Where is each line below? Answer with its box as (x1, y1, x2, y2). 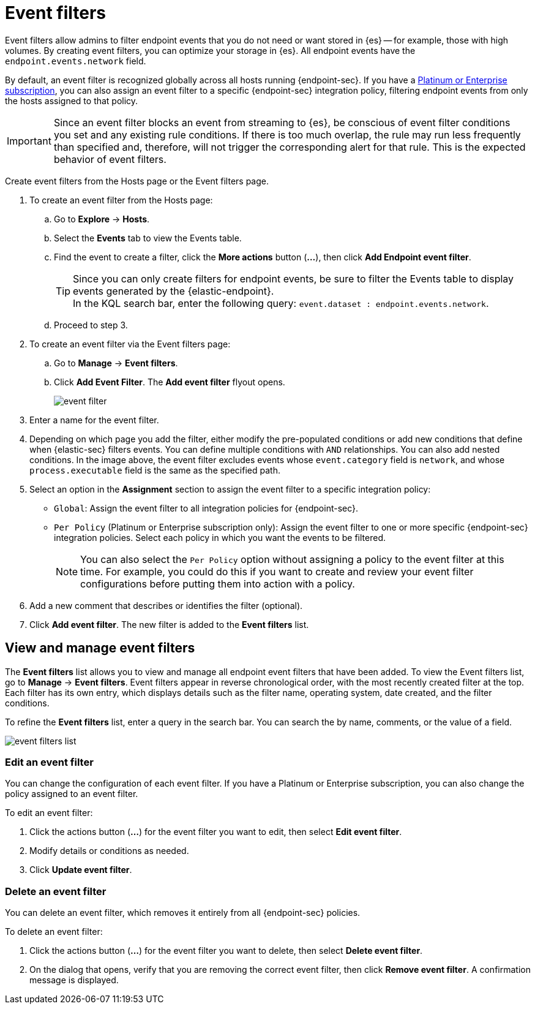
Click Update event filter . (29, 864, 132, 875)
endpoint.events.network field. (5, 55, 146, 66)
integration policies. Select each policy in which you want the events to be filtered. (54, 532, 386, 543)
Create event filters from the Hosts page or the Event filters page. (5, 175, 269, 186)
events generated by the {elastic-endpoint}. (73, 284, 274, 297)
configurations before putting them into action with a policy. (80, 577, 355, 590)
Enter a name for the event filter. (29, 414, 159, 425)
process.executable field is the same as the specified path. (29, 464, 280, 475)
